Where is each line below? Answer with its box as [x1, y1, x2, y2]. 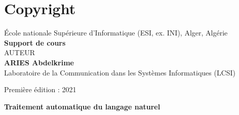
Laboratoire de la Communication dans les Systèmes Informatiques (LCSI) [4, 67, 236, 78]
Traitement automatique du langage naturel [4, 101, 161, 111]
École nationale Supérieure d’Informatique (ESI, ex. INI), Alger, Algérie [4, 27, 228, 38]
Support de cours [4, 37, 66, 48]
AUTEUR [4, 47, 35, 58]
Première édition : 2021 [4, 84, 76, 95]
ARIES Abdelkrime [4, 57, 74, 67]
